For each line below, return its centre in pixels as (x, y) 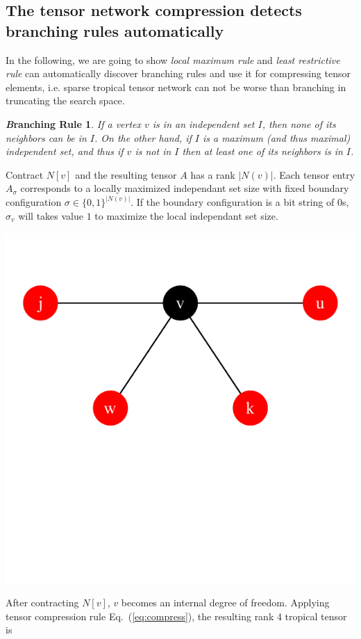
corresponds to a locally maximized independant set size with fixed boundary (185, 188)
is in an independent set (203, 123)
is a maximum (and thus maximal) (276, 137)
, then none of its (299, 123)
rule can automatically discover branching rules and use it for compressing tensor (178, 73)
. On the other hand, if (143, 137)
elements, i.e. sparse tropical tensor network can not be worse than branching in (176, 87)
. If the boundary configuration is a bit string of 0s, (240, 202)
